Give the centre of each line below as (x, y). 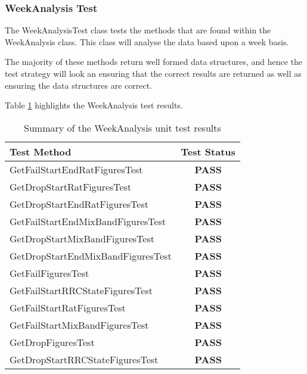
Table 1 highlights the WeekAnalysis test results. (94, 105)
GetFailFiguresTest (49, 273)
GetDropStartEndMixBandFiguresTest (91, 255)
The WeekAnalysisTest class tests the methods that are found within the (138, 30)
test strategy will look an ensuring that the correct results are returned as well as (153, 73)
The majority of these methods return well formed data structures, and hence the (154, 62)
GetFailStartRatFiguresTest (68, 307)
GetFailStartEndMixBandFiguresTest (88, 221)
